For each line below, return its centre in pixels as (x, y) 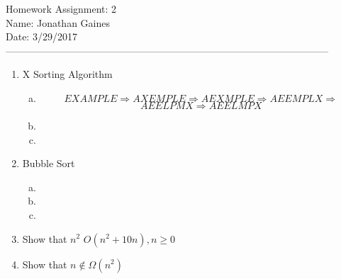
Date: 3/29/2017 (41, 36)
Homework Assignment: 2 (61, 8)
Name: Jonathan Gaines (58, 22)
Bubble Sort (49, 163)
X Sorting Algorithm (67, 74)
